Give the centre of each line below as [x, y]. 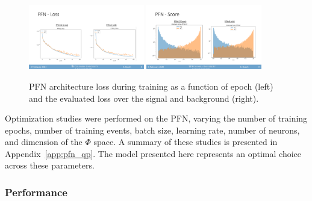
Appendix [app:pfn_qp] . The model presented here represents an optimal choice [153, 153]
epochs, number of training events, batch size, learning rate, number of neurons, [152, 130]
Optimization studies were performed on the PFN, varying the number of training [156, 118]
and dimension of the [44, 142]
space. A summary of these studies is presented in [186, 142]
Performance [36, 192]
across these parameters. [50, 165]
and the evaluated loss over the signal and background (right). [144, 98]
